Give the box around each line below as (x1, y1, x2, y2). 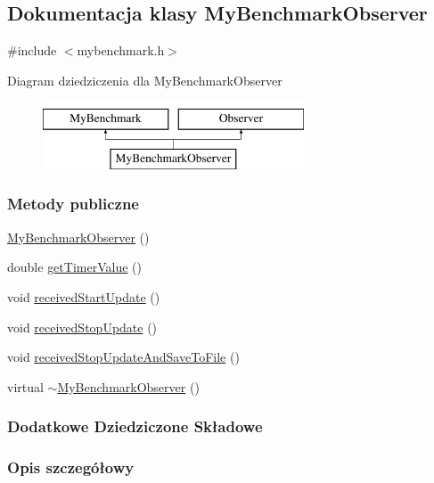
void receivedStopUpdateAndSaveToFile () (7, 348, 240, 366)
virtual (7, 377, 44, 396)
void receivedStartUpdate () (7, 287, 160, 306)
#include (7, 41, 57, 60)
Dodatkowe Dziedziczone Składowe (7, 415, 263, 438)
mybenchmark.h (77, 41, 165, 60)
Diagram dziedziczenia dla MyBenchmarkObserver (7, 70, 283, 89)
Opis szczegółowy (7, 456, 135, 479)
